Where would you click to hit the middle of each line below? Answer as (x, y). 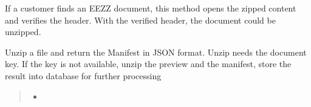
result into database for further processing (83, 75)
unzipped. (23, 32)
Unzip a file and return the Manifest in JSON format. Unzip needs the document (156, 52)
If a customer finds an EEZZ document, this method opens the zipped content (151, 8)
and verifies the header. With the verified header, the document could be (140, 20)
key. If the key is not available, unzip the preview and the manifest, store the (148, 64)
